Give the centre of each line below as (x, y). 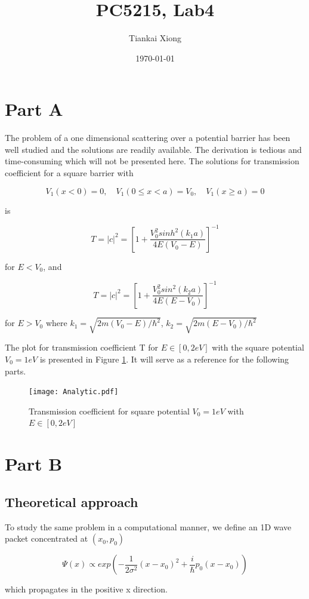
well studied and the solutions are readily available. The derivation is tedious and (153, 149)
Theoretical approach (72, 501)
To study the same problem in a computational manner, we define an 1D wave (148, 526)
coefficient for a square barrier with (69, 173)
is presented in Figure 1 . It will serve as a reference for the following (164, 359)
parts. (16, 371)
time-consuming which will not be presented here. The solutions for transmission (152, 161)
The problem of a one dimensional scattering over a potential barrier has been (148, 138)
